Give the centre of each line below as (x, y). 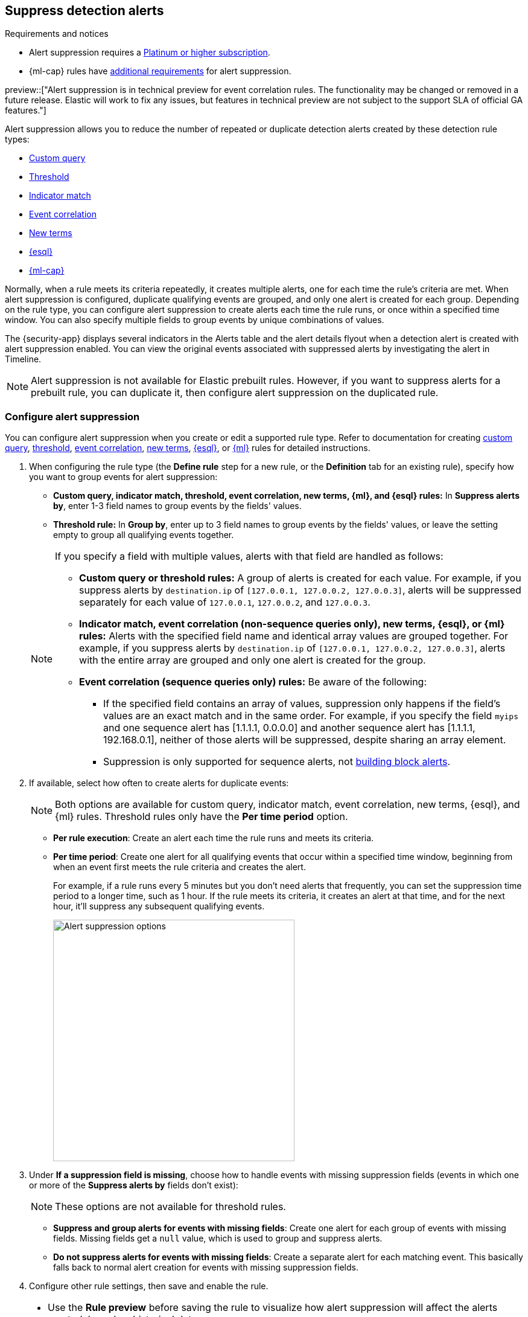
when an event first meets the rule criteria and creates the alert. (180, 867)
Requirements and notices (57, 34)
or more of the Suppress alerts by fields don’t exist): (134, 1185)
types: (17, 139)
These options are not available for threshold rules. (170, 1207)
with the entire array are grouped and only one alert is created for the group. (253, 660)
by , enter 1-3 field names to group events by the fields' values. (177, 506)
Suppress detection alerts (84, 11)
